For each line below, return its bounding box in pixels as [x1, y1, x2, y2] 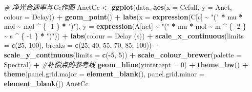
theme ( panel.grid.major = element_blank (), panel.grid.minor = [4, 69, 205, 79]
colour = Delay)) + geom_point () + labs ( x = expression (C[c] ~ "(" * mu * [4, 11, 243, 21]
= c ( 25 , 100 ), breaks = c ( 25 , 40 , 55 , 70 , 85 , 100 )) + [4, 40, 160, 50]
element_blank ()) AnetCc [4, 78, 88, 88]
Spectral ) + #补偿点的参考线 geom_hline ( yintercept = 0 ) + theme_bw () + [4, 59, 249, 69]
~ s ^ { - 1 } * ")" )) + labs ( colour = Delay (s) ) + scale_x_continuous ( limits [4, 30, 244, 40]
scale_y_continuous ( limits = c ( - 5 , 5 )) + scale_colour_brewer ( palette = [4, 49, 242, 59]
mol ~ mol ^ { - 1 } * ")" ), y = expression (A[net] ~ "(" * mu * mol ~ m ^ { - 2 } [4, 21, 246, 31]
